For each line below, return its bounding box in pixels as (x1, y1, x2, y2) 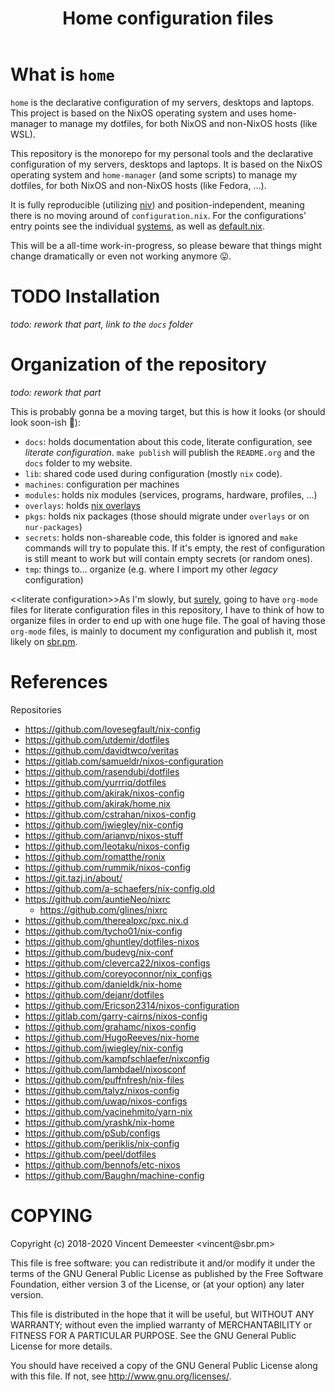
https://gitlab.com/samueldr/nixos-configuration (24, 755, 224, 767)
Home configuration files (62, 7, 274, 30)
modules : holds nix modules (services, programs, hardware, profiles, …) (24, 488, 318, 501)
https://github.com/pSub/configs (24, 1127, 161, 1139)
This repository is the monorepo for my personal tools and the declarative (10, 147, 314, 159)
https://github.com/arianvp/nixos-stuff (24, 829, 184, 841)
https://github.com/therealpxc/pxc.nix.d (24, 914, 189, 926)
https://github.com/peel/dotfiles (24, 1148, 157, 1160)
